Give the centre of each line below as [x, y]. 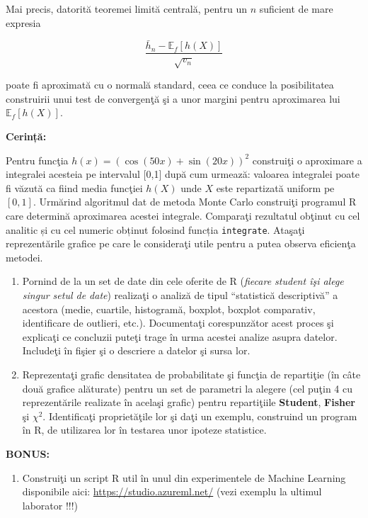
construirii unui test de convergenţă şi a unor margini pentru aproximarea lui [173, 98]
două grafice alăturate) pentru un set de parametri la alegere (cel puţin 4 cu [187, 388]
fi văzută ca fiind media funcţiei [74, 187]
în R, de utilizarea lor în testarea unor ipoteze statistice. [144, 430]
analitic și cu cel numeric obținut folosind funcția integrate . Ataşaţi [155, 229]
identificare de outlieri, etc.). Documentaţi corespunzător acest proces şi [178, 323]
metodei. [24, 257]
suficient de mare [296, 9]
